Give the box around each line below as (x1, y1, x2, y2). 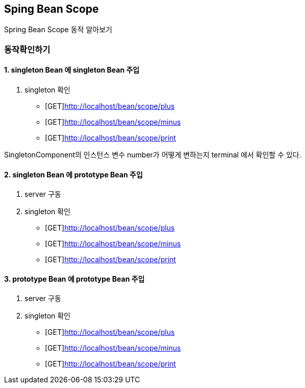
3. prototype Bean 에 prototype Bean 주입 (4, 274, 145, 283)
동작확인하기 (4, 44, 50, 55)
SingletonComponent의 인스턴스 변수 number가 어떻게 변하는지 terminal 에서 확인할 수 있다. (4, 150, 301, 159)
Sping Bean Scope (4, 3, 99, 15)
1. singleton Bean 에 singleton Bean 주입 (4, 65, 140, 75)
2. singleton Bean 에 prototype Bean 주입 (4, 170, 143, 179)
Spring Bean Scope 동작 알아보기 (4, 25, 112, 34)
